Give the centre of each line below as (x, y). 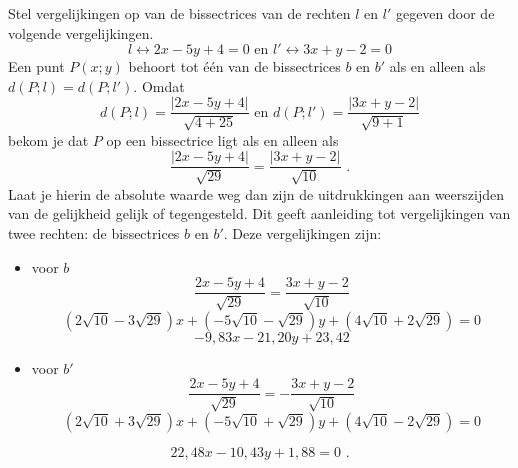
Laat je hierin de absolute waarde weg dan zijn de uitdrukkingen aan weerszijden (256, 193)
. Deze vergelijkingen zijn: (302, 233)
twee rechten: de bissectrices (94, 233)
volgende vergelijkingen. (81, 32)
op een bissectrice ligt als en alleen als (222, 139)
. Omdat (159, 85)
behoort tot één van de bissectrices (234, 66)
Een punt (36, 66)
